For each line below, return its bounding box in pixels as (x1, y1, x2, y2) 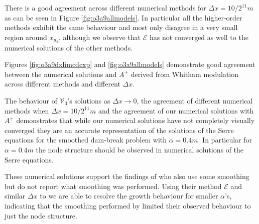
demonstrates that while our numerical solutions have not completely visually (16, 115, 255, 125)
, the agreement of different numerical (137, 95, 253, 106)
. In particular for (198, 134, 252, 145)
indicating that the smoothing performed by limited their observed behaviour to (5, 200, 251, 210)
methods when (5, 105, 49, 115)
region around (5, 31, 47, 42)
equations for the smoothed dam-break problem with (5, 134, 167, 145)
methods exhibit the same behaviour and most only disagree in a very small (5, 22, 238, 32)
